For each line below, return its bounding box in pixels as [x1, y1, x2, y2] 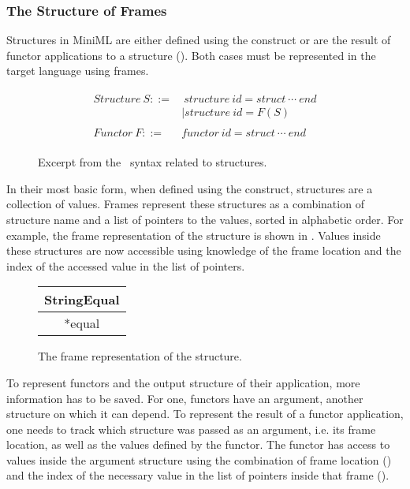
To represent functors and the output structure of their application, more [6, 374, 360, 390]
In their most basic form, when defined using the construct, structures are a [6, 180, 373, 196]
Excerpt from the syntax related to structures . [38, 154, 267, 170]
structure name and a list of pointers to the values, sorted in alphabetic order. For [6, 211, 404, 227]
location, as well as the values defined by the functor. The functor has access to [6, 436, 390, 453]
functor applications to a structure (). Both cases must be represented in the [6, 47, 376, 63]
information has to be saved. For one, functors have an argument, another [6, 390, 363, 406]
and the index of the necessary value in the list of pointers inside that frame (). [6, 467, 389, 483]
